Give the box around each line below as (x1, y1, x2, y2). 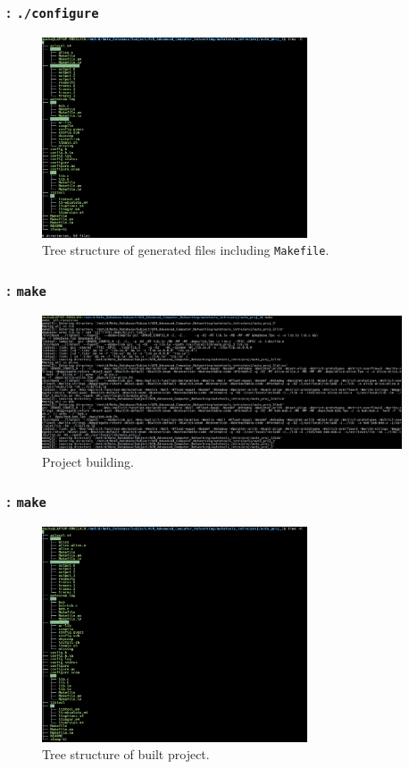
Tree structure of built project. (42, 745, 210, 764)
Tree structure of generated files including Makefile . (42, 241, 330, 259)
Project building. (42, 452, 134, 470)
